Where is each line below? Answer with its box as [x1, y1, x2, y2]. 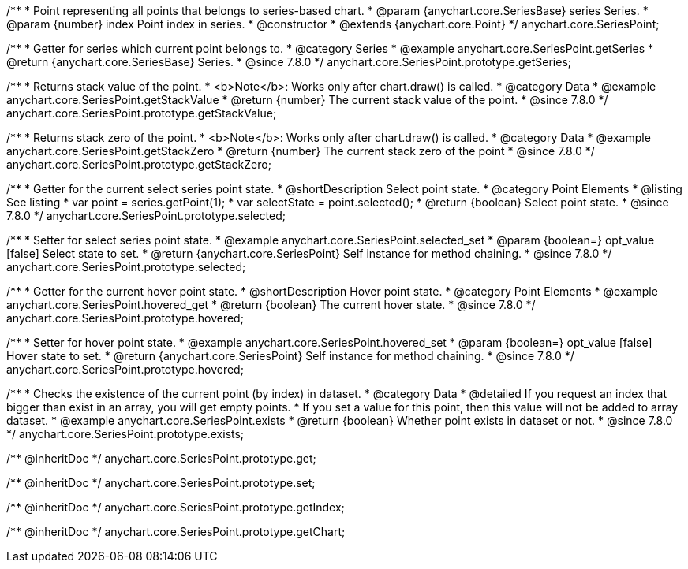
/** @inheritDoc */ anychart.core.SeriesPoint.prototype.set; [6, 476, 316, 489]
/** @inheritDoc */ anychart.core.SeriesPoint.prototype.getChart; [6, 525, 346, 538]
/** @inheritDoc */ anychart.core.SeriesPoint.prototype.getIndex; [6, 500, 345, 514]
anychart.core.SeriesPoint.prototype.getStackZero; [6, 158, 271, 171]
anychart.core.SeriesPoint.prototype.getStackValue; [6, 106, 277, 120]
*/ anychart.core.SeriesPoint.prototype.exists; [6, 427, 245, 441]
